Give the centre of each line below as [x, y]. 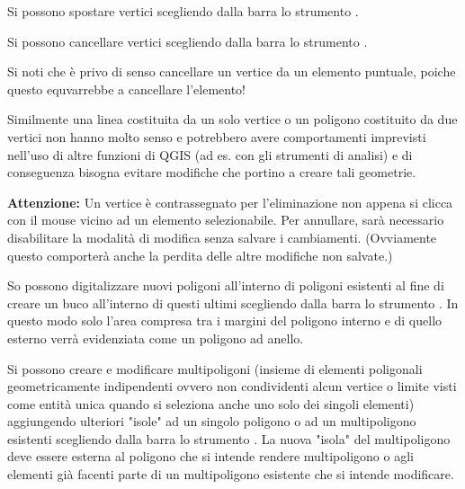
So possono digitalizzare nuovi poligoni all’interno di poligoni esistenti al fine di [226, 285]
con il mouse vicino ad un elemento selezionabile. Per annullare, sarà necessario [226, 220]
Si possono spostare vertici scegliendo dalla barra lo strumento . [183, 11]
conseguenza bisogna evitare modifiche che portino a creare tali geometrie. [212, 172]
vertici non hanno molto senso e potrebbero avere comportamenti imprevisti [217, 136]
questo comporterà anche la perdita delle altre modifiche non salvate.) [200, 255]
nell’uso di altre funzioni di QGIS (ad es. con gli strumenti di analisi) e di [210, 154]
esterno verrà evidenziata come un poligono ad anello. [156, 338]
